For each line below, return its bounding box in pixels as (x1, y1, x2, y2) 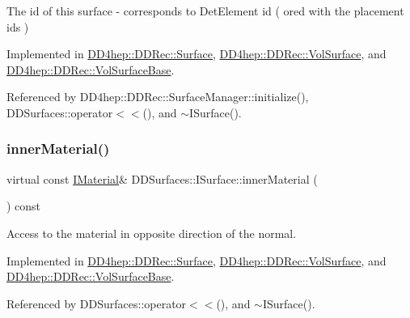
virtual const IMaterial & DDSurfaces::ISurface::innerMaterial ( (6, 170, 318, 187)
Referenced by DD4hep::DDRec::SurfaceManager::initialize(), (6, 88, 309, 105)
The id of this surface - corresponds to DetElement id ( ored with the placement (6, 2, 404, 19)
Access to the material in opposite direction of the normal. (6, 224, 297, 241)
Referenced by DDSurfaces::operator (6, 295, 187, 312)
